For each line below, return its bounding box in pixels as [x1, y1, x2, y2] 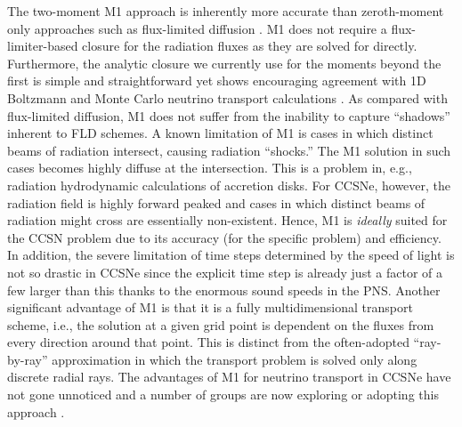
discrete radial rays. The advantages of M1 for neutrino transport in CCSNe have [7, 367, 451, 386]
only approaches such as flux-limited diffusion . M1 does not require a [7, 19, 387, 37]
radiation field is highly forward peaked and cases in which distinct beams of [7, 193, 426, 212]
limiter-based [7, 36, 78, 55]
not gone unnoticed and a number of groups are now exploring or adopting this [7, 385, 439, 404]
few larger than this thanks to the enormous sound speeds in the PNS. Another [7, 280, 441, 299]
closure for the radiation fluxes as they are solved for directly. [82, 36, 417, 55]
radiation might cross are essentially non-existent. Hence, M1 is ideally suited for [7, 211, 448, 230]
